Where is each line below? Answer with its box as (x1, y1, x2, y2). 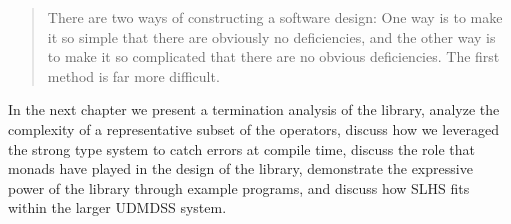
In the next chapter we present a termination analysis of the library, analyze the (8, 99, 500, 120)
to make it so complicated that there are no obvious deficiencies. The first (47, 46, 500, 67)
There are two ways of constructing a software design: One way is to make (47, 7, 503, 27)
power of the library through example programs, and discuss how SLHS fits (8, 177, 470, 198)
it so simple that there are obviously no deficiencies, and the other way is (47, 26, 496, 47)
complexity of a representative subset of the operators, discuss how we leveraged (8, 118, 500, 139)
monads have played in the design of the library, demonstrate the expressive (8, 158, 473, 179)
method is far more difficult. (47, 65, 220, 86)
